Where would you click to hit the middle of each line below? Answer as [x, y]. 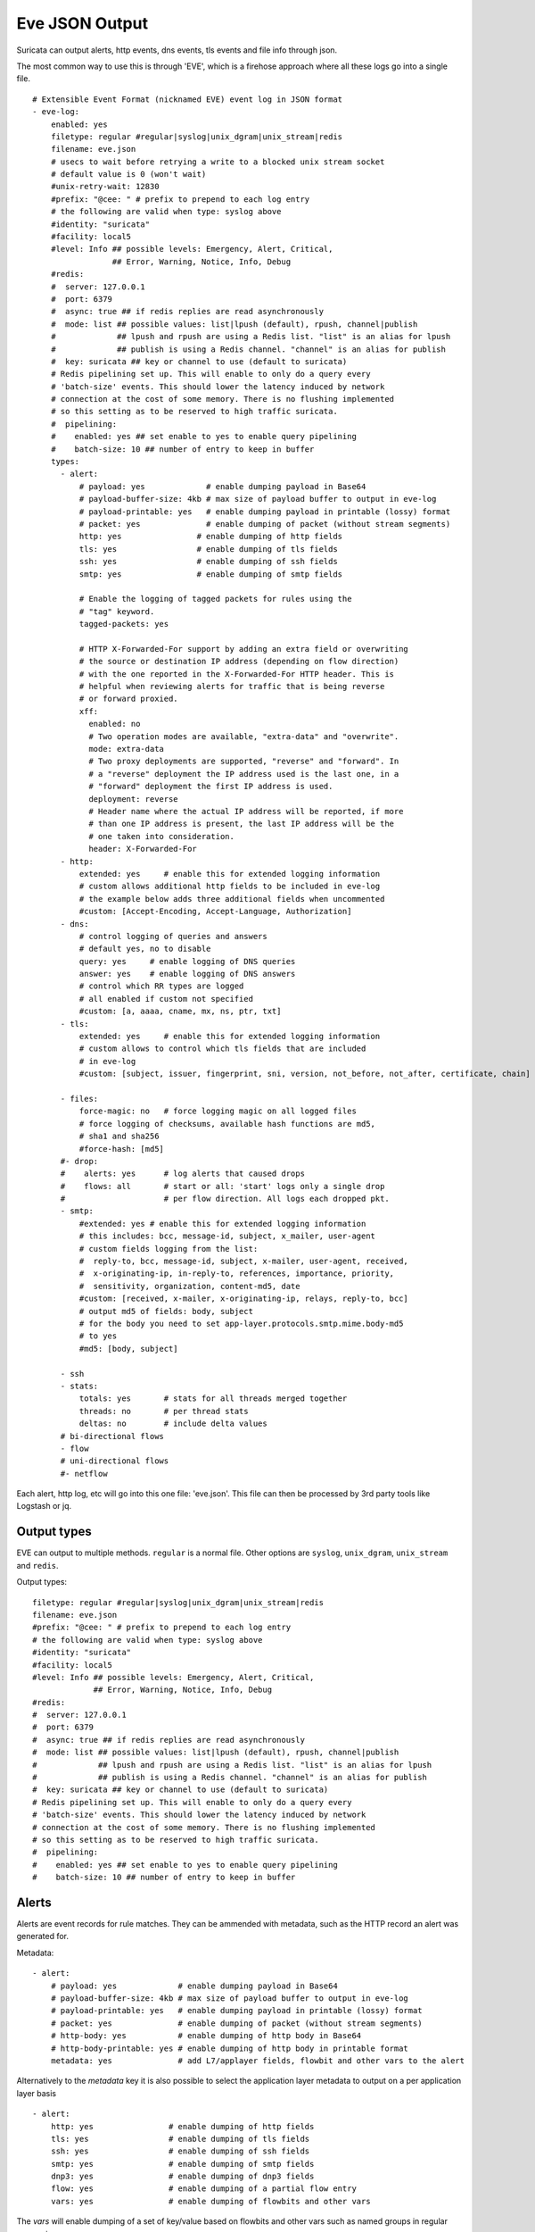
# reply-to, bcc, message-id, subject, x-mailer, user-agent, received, [244, 1262]
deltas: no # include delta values [173, 1424]
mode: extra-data [127, 749]
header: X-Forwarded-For [143, 849]
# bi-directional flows [112, 1436]
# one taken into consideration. [162, 836]
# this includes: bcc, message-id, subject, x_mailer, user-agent [227, 1236]
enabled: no [115, 724]
